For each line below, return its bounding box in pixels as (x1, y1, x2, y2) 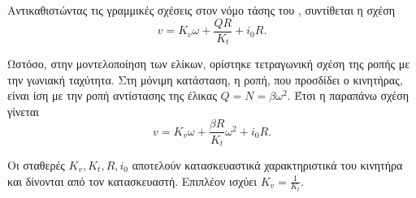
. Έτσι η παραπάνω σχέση (287, 87, 409, 104)
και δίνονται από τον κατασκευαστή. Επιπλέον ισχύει (7, 172, 258, 189)
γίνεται (7, 102, 39, 119)
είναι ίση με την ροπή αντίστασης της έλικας (7, 87, 217, 104)
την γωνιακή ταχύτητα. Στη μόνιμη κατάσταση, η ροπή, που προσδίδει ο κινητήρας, (7, 71, 403, 88)
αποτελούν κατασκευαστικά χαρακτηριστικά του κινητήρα (132, 157, 403, 173)
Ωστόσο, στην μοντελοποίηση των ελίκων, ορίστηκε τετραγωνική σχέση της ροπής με (7, 55, 410, 72)
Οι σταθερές (7, 157, 65, 173)
